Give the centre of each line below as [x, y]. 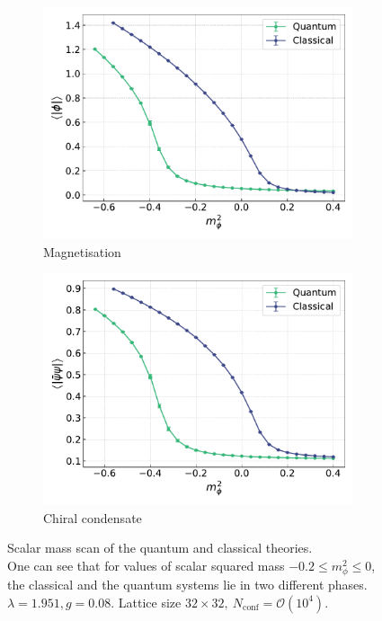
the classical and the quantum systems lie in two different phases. [187, 585]
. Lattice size [146, 602]
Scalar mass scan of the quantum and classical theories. [160, 548]
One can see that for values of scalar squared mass [146, 565]
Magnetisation [82, 251]
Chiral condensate [93, 517]
